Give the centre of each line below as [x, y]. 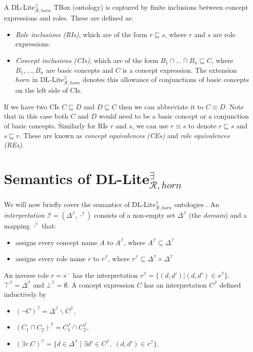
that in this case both [36, 116]
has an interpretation [175, 284]
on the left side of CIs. [49, 90]
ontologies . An [197, 204]
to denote [202, 126]
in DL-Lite [48, 79]
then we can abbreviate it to [161, 106]
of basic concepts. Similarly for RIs [56, 126]
